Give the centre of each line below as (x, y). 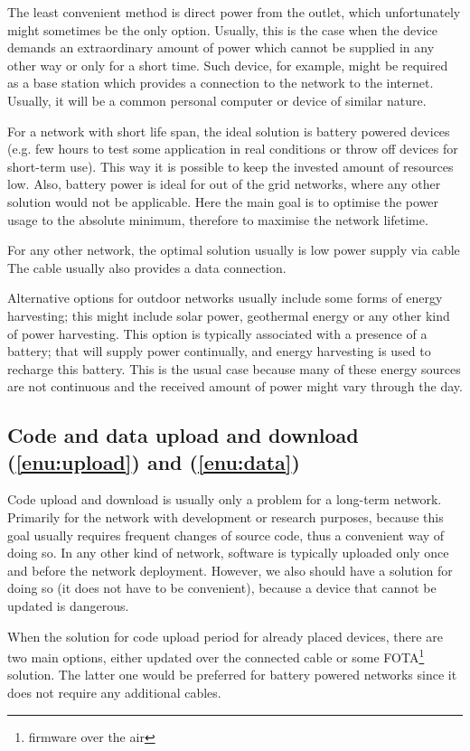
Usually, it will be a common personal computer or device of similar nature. (217, 100)
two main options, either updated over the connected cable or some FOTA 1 (216, 656)
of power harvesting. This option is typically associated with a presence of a (217, 333)
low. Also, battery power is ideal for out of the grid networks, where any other (224, 184)
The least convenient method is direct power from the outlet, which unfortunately (234, 12)
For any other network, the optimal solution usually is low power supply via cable (234, 250)
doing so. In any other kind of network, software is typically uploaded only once (228, 553)
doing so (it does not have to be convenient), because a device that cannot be (222, 588)
